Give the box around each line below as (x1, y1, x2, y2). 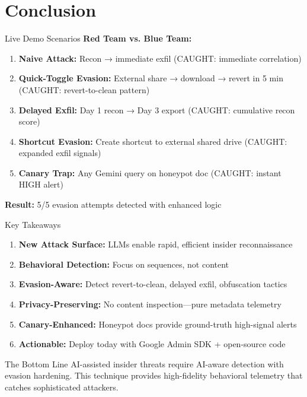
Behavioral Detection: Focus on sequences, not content (18, 258, 229, 270)
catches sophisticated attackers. (5, 381, 119, 393)
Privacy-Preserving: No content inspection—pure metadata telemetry (18, 298, 282, 310)
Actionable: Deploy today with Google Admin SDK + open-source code (18, 338, 286, 350)
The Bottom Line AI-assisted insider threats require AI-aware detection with (5, 357, 284, 370)
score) (18, 115, 40, 128)
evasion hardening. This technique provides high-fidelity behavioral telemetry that (5, 369, 303, 382)
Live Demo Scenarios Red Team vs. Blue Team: (5, 32, 192, 45)
